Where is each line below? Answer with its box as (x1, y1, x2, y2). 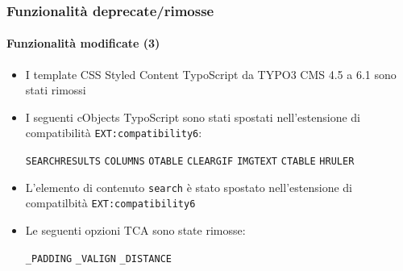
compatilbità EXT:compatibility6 (25, 194, 196, 211)
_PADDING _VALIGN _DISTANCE (25, 252, 172, 265)
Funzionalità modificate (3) (6, 35, 160, 52)
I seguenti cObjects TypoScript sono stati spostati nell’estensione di (25, 108, 360, 125)
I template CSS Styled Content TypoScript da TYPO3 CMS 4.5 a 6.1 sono (25, 65, 397, 82)
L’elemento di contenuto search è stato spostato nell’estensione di (25, 178, 352, 195)
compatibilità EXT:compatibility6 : (25, 124, 202, 141)
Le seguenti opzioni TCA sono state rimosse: (25, 222, 246, 239)
